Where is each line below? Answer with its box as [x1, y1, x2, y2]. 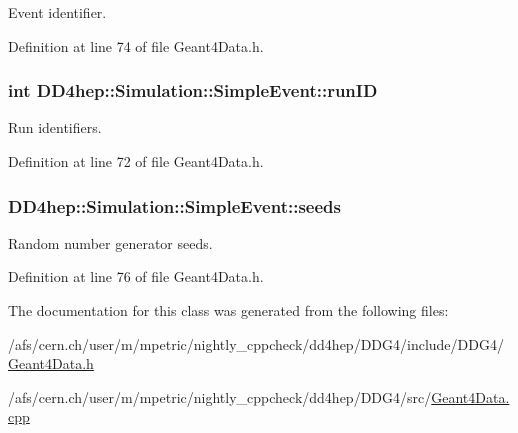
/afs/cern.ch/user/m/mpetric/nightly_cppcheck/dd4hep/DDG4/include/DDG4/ [8, 333, 504, 354]
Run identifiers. [8, 117, 102, 138]
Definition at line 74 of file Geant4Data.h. [8, 35, 264, 56]
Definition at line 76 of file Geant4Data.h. [8, 266, 264, 287]
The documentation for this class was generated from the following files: [8, 300, 449, 320]
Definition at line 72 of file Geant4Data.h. [8, 151, 264, 171]
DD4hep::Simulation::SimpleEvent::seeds [8, 193, 341, 218]
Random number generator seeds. [8, 232, 213, 253]
